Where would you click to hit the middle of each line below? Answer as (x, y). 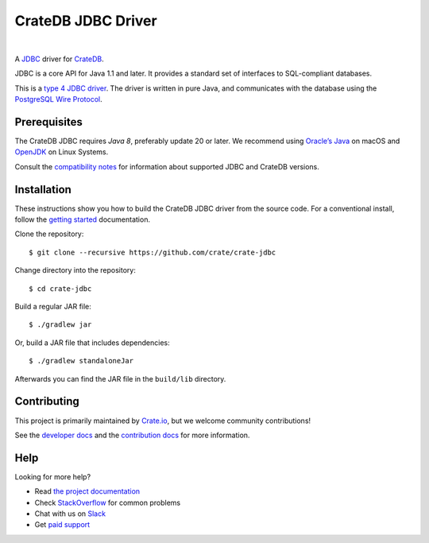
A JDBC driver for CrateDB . (60, 59)
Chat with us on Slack (70, 514)
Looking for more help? (53, 476)
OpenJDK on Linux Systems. (62, 152)
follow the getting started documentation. (83, 219)
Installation (43, 190)
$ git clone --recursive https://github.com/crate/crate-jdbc (153, 252)
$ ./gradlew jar (60, 325)
